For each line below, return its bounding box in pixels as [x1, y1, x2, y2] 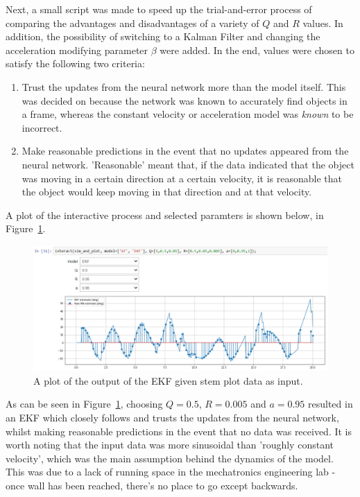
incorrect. [22, 120, 62, 134]
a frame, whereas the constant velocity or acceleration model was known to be [22, 107, 354, 121]
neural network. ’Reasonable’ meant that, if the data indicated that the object [22, 157, 354, 171]
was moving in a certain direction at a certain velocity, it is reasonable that [22, 171, 342, 185]
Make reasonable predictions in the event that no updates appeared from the [22, 143, 349, 158]
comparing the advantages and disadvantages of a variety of [6, 15, 259, 30]
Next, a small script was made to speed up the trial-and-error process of [6, 2, 312, 16]
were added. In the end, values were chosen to [160, 42, 354, 57]
